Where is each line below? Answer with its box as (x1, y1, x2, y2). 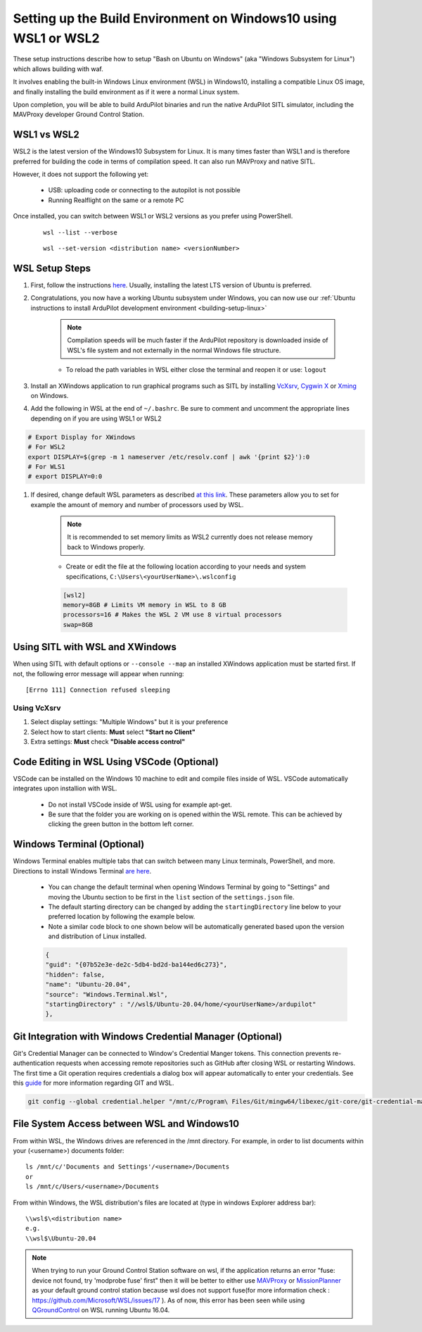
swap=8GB (63, 621, 94, 628)
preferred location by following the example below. (48, 912, 196, 921)
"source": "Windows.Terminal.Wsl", (45, 990, 168, 998)
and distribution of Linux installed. (48, 932, 147, 940)
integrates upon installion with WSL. (13, 784, 117, 792)
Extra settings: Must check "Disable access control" (30, 737, 186, 746)
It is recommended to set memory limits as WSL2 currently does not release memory (67, 533, 313, 542)
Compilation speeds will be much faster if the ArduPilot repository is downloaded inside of (67, 336, 328, 344)
